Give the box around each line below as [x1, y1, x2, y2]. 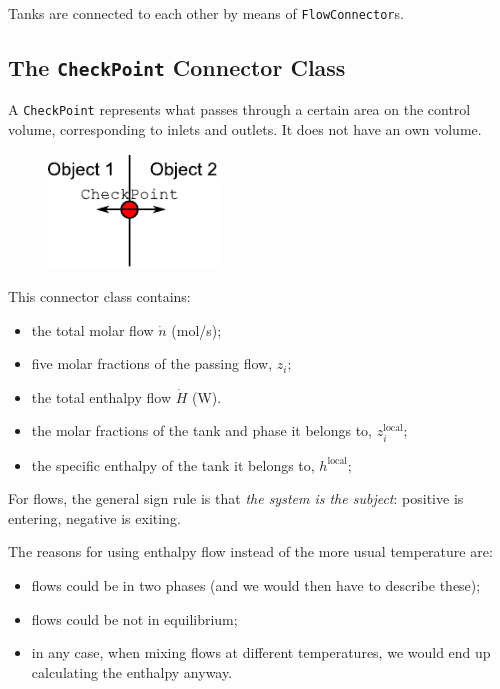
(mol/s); [171, 319, 222, 340]
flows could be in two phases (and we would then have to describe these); [31, 574, 481, 595]
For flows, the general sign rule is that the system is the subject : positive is [8, 488, 464, 509]
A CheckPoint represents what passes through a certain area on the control [8, 99, 471, 120]
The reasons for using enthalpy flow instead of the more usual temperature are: [8, 541, 493, 562]
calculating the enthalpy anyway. [31, 661, 233, 682]
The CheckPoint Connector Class [8, 52, 346, 83]
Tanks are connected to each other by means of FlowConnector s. [8, 3, 404, 23]
